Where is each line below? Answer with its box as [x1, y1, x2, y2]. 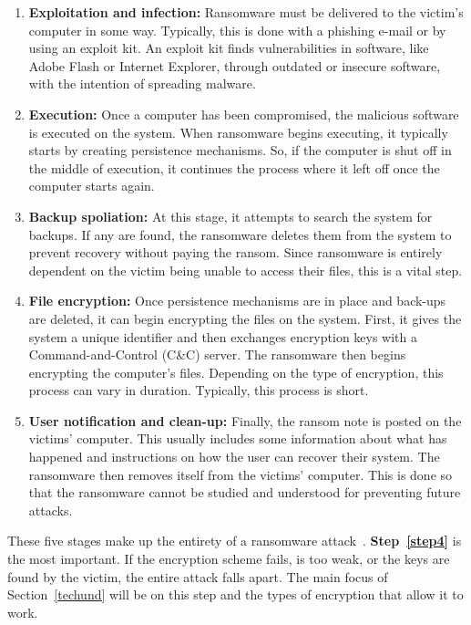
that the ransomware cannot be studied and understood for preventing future [28, 483, 461, 502]
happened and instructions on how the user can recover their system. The [28, 447, 440, 466]
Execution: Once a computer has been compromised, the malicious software [28, 104, 459, 123]
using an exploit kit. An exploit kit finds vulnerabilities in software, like [28, 38, 429, 57]
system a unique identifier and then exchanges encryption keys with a [28, 327, 418, 346]
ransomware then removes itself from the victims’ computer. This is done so [28, 464, 453, 484]
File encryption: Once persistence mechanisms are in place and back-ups [28, 291, 446, 310]
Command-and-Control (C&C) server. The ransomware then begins [28, 345, 406, 364]
